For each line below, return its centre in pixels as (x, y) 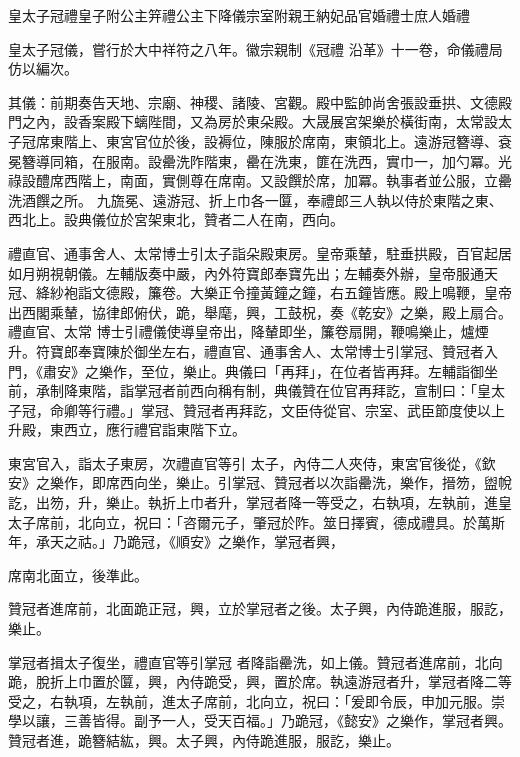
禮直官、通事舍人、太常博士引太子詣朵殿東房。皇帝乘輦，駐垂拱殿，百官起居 (260, 252)
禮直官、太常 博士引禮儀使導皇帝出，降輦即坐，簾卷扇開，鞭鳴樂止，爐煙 (248, 331)
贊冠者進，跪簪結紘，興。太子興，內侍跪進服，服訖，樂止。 (204, 740)
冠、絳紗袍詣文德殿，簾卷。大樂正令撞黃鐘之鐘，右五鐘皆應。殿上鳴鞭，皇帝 (260, 292)
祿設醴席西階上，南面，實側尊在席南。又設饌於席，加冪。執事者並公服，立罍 (260, 180)
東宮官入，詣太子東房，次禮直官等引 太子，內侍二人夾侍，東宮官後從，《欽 (252, 462)
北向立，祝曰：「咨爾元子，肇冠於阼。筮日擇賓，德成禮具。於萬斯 (291, 521)
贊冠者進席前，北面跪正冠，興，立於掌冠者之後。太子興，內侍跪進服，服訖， (260, 608)
